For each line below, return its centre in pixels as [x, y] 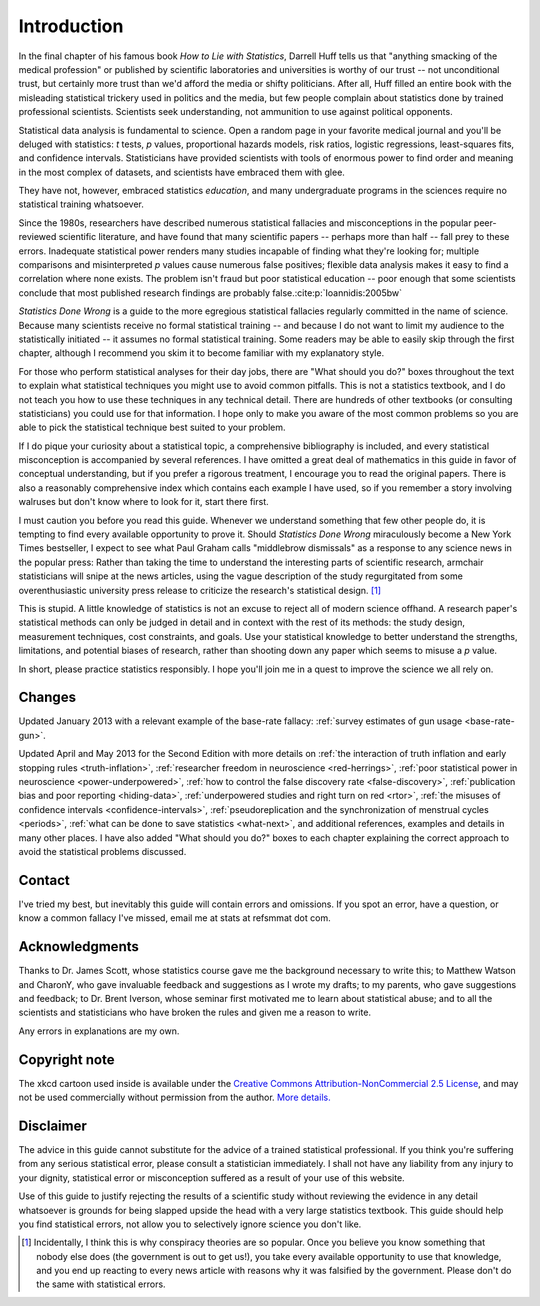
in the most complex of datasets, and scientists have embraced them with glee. [181, 172]
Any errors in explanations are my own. [99, 1031]
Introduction [71, 26]
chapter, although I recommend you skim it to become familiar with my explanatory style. [201, 353]
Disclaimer [52, 1125]
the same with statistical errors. [101, 1284]
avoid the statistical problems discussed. [102, 851]
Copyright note [66, 1059]
